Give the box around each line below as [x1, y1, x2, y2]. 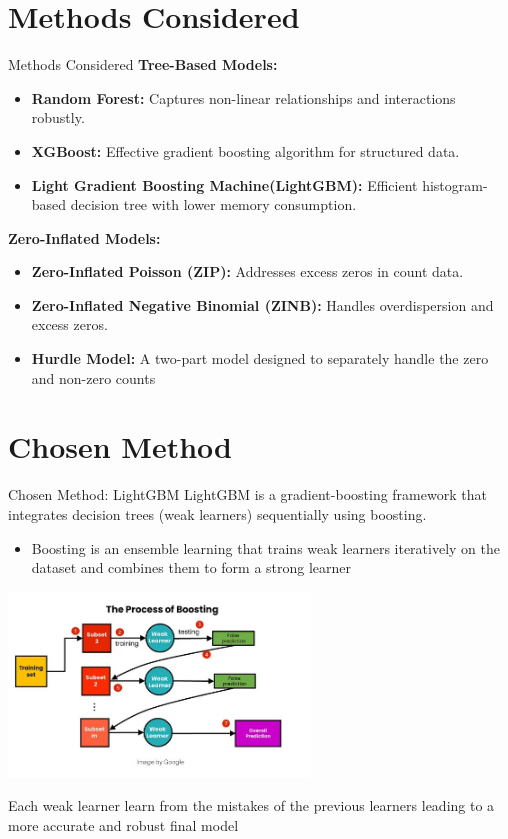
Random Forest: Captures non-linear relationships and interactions [31, 87, 456, 108]
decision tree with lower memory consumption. [70, 194, 357, 215]
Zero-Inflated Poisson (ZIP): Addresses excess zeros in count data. [31, 261, 464, 282]
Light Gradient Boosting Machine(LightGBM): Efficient [31, 174, 418, 195]
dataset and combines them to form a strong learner [31, 557, 352, 578]
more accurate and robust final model [8, 815, 239, 836]
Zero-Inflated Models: [8, 227, 161, 248]
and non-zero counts [31, 367, 156, 388]
